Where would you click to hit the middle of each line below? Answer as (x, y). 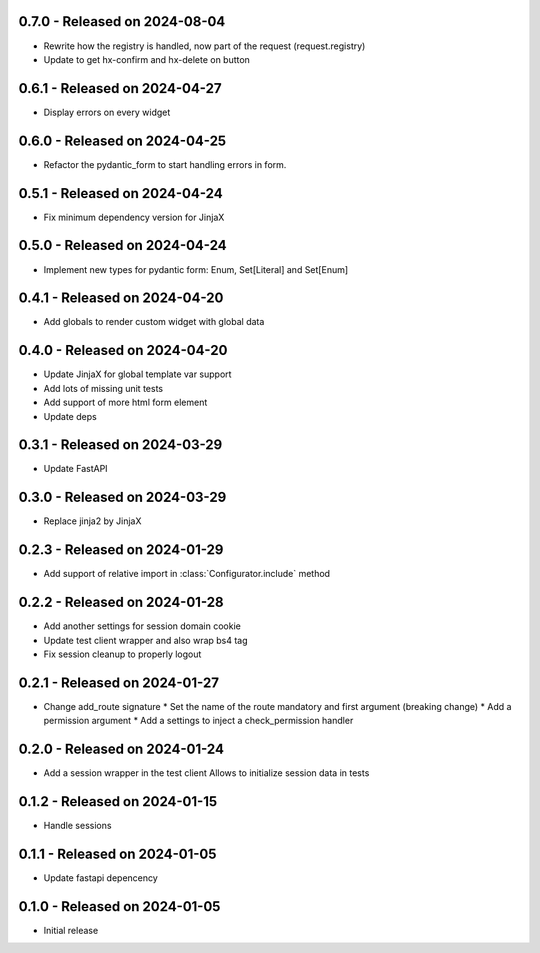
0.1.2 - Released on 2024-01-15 (118, 801)
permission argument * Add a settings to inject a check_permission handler (198, 721)
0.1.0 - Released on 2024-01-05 (119, 906)
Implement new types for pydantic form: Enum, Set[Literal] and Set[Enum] (196, 269)
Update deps (70, 416)
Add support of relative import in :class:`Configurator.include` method (186, 574)
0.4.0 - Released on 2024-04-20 (123, 350)
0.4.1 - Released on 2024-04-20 (121, 298)
